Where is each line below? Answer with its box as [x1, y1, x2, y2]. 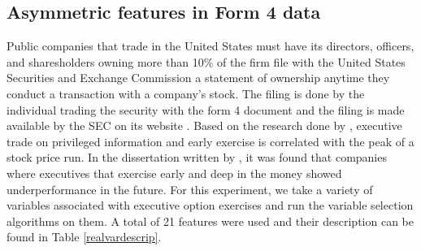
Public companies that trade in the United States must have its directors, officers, [7, 37, 414, 54]
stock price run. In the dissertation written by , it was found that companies [7, 149, 387, 166]
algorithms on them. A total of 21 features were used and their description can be [7, 212, 414, 229]
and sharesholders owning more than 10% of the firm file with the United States [7, 53, 406, 70]
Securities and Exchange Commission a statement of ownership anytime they [7, 69, 390, 86]
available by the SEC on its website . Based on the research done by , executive [7, 117, 402, 134]
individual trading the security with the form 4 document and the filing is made [7, 101, 405, 118]
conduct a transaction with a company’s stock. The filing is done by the [7, 84, 365, 102]
